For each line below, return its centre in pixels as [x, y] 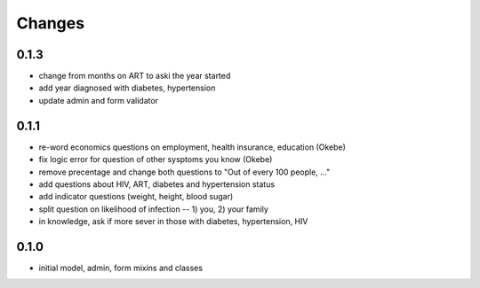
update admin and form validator [99, 100]
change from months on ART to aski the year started [135, 76]
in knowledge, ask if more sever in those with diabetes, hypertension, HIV [173, 222]
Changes [50, 23]
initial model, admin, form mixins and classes [121, 268]
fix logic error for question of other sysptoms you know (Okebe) [156, 160]
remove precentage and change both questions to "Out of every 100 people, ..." [184, 172]
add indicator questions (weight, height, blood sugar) [136, 197]
